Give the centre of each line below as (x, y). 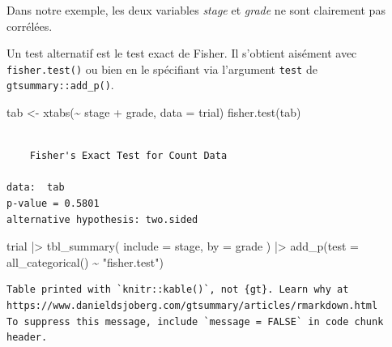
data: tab (36, 188)
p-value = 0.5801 (53, 204)
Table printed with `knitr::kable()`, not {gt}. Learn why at (178, 290)
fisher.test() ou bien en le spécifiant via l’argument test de (162, 69)
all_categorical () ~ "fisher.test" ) (85, 261)
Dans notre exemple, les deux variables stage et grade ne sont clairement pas (196, 10)
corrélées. (30, 26)
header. (27, 338)
